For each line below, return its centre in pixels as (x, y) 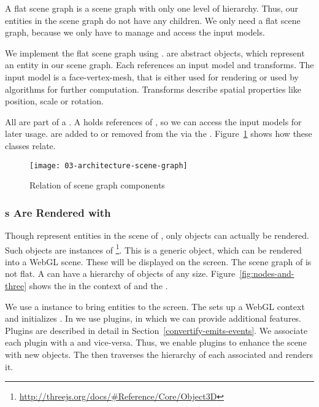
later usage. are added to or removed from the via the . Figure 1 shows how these (159, 134)
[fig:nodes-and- (267, 273)
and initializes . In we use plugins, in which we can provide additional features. (153, 318)
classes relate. (30, 145)
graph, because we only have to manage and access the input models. (135, 32)
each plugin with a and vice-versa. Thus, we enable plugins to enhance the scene (156, 342)
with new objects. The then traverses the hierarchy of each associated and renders (159, 354)
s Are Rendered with (58, 212)
